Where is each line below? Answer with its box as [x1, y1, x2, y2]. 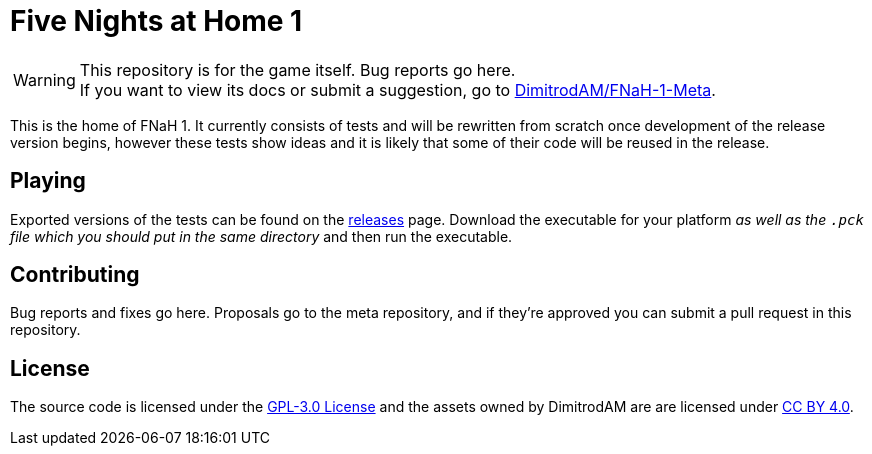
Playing [10, 168, 86, 194]
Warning [13, 69, 76, 90]
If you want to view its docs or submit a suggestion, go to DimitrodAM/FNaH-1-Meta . [79, 79, 716, 100]
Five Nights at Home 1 [10, 4, 303, 38]
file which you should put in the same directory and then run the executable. [10, 227, 513, 245]
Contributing [10, 262, 140, 288]
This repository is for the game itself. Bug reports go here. [79, 59, 516, 80]
